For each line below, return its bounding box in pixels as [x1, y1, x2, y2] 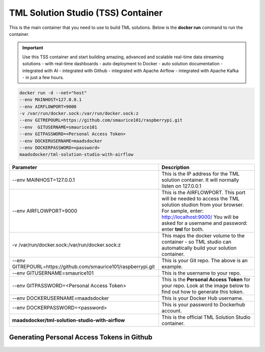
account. [161, 307, 182, 314]
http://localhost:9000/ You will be [161, 214, 239, 221]
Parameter [12, 164, 37, 171]
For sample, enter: [161, 207, 204, 214]
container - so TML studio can [161, 238, 232, 245]
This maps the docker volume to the [161, 232, 245, 239]
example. [161, 263, 183, 270]
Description [161, 164, 190, 171]
